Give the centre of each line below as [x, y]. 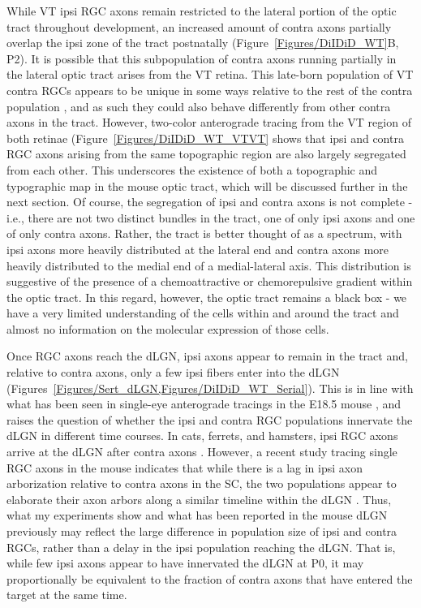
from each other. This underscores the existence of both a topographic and [192, 169]
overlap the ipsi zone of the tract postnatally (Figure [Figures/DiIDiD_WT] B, [203, 43]
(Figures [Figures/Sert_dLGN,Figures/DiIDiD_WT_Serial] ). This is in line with [210, 388]
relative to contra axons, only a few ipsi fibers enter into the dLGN [173, 372]
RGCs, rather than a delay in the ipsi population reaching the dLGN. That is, [201, 547]
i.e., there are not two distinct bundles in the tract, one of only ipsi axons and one [211, 217]
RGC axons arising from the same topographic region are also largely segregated [206, 154]
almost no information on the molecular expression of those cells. [168, 328]
